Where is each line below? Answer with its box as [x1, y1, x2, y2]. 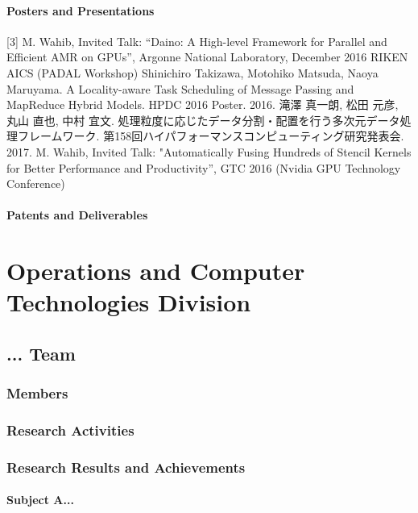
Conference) [6, 175, 65, 192]
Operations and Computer [6, 254, 305, 287]
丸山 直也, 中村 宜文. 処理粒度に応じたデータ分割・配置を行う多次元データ [6, 111, 400, 128]
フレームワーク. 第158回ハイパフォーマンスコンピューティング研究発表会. [17, 127, 404, 144]
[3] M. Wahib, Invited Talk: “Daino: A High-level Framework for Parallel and [6, 32, 387, 49]
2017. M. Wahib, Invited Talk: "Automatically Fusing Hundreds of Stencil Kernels [6, 143, 412, 160]
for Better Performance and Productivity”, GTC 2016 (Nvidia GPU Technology [6, 159, 401, 176]
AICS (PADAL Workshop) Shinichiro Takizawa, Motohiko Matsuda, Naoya [6, 64, 379, 81]
